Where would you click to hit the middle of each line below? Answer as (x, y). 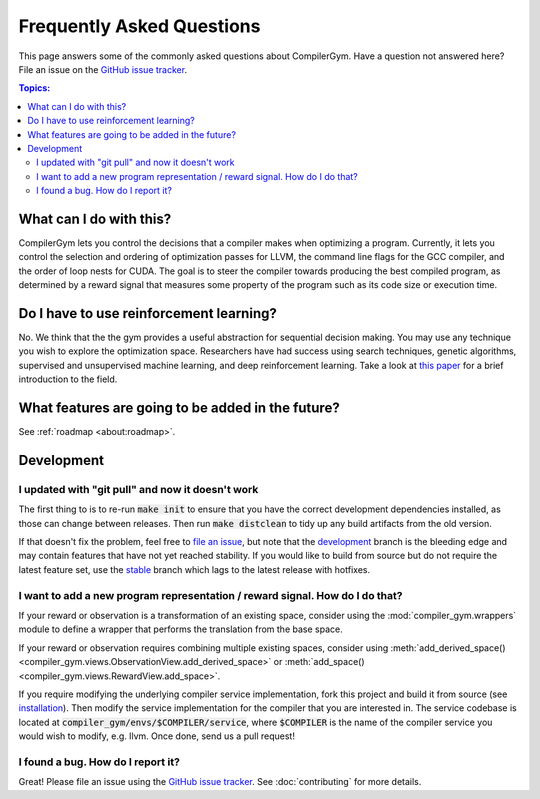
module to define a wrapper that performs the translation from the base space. (181, 629)
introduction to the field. (68, 379)
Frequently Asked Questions (139, 26)
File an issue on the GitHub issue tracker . (103, 69)
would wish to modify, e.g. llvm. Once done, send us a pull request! (156, 736)
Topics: (34, 88)
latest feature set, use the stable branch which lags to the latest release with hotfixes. (194, 569)
